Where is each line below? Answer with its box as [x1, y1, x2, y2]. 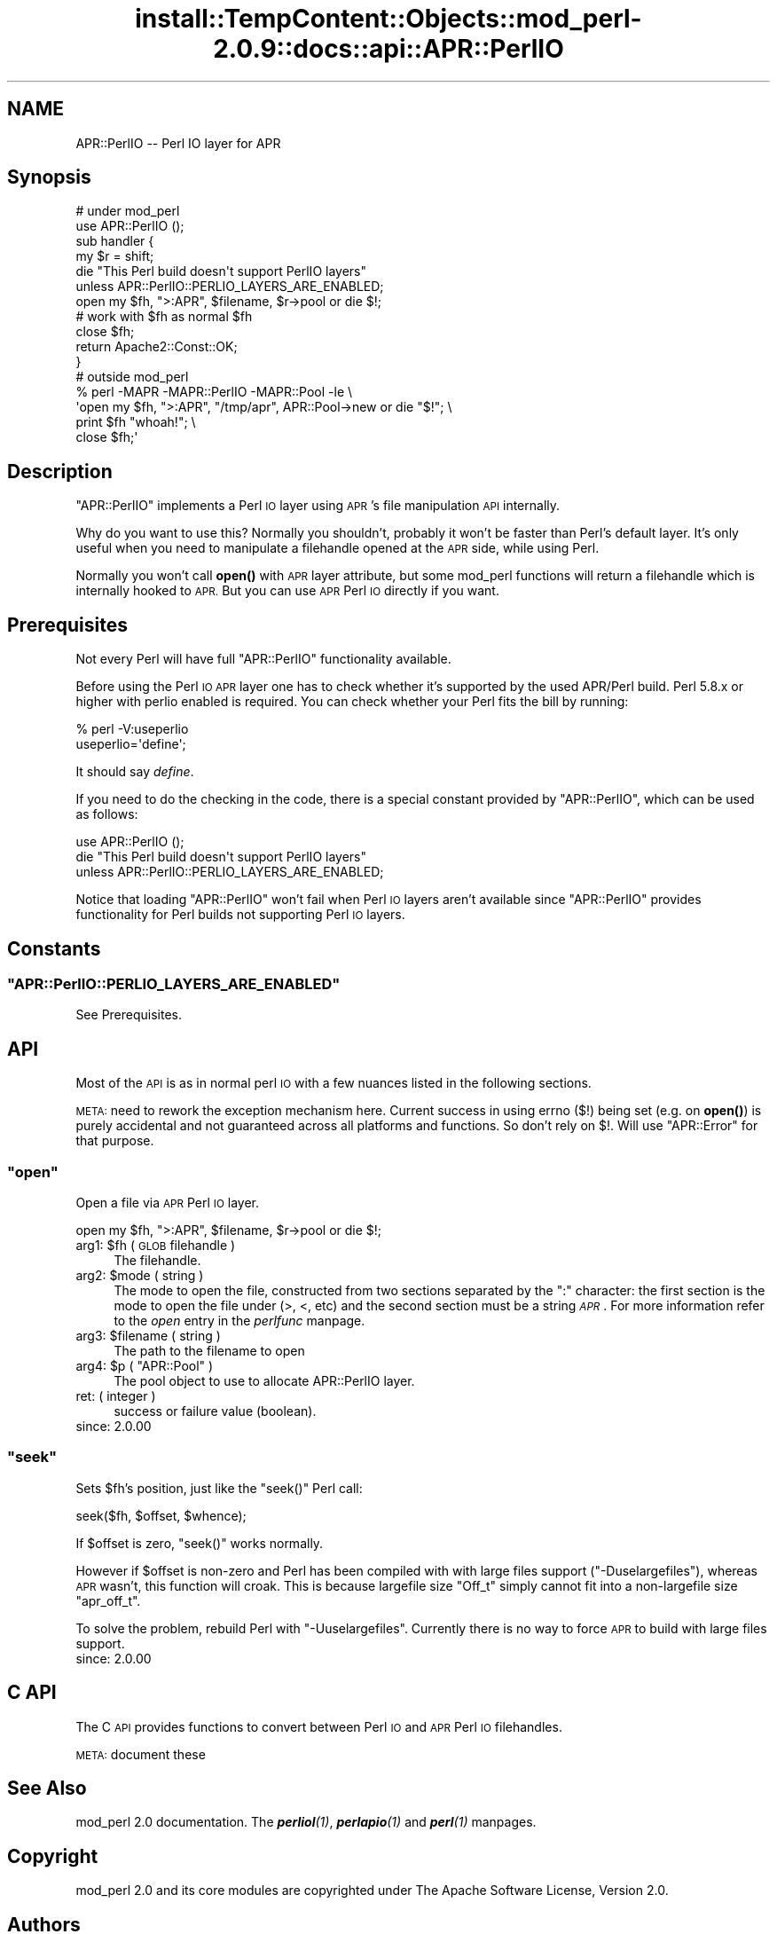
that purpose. [75, 1133, 154, 1149]
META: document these [75, 1746, 206, 1762]
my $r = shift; [75, 248, 154, 264]
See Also [7, 1776, 87, 1799]
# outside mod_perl [75, 369, 189, 385]
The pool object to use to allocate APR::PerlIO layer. [114, 1372, 415, 1388]
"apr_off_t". [75, 1592, 141, 1608]
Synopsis [7, 166, 91, 189]
